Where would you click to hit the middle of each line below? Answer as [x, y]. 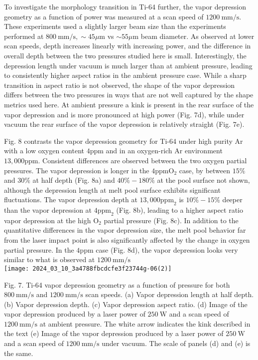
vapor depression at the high [48, 220]
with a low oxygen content [44, 151]
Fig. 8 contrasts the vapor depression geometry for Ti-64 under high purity [118, 141]
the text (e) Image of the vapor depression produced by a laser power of [114, 333]
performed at [24, 36]
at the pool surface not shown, [203, 180]
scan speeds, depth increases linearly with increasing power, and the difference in [128, 46]
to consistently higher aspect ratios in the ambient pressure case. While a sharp [125, 75]
